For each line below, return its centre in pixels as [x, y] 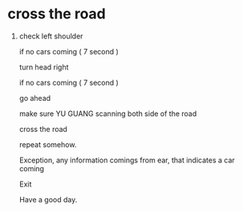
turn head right [44, 67]
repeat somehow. [48, 144]
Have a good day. [48, 199]
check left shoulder [51, 36]
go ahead [35, 98]
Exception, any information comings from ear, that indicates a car [127, 160]
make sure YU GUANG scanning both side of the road [108, 114]
